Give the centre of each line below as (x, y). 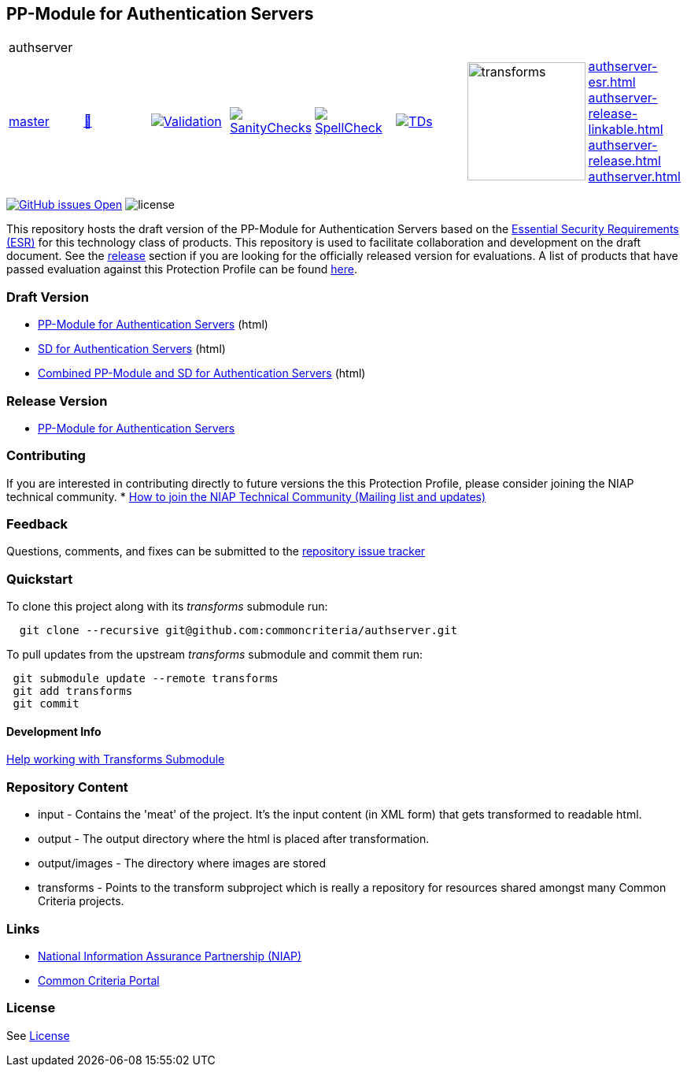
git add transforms (73, 691)
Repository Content (67, 787)
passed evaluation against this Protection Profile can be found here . (182, 269)
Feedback (37, 524)
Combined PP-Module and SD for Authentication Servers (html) (202, 373)
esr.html (612, 82)
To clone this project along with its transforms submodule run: (167, 607)
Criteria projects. (81, 901)
